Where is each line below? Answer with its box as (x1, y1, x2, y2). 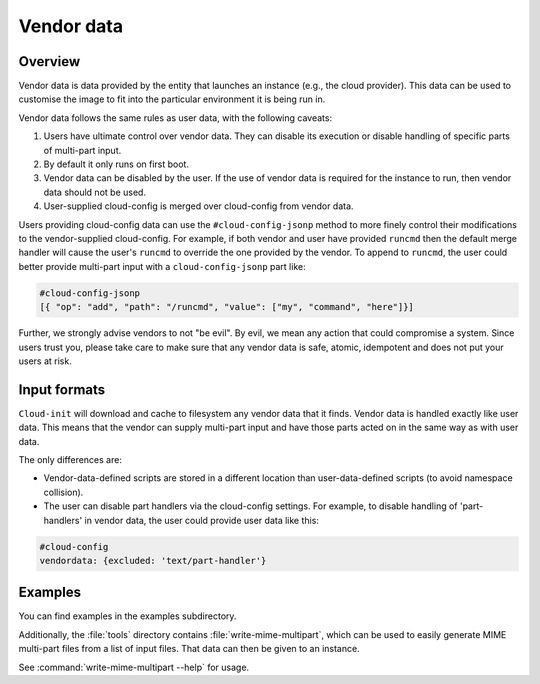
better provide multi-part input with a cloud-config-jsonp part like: (18, 260, 306, 272)
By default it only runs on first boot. (43, 158, 190, 170)
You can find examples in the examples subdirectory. (18, 610, 237, 622)
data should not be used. (43, 186, 147, 198)
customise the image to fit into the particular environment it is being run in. (18, 93, 326, 105)
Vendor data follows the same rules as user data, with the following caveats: (18, 111, 333, 124)
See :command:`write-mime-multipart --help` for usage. (18, 661, 250, 673)
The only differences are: (18, 453, 122, 465)
